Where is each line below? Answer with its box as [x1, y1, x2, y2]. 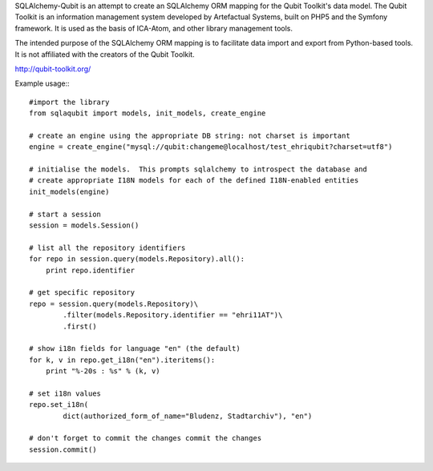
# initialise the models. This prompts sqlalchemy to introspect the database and [29, 165, 368, 174]
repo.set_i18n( [29, 401, 89, 409]
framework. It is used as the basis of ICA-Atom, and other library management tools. [14, 23, 293, 33]
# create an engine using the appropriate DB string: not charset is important [29, 131, 350, 140]
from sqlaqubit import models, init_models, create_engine [29, 109, 266, 118]
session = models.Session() [29, 221, 140, 230]
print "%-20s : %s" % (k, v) [45, 367, 160, 376]
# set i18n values [29, 388, 102, 398]
